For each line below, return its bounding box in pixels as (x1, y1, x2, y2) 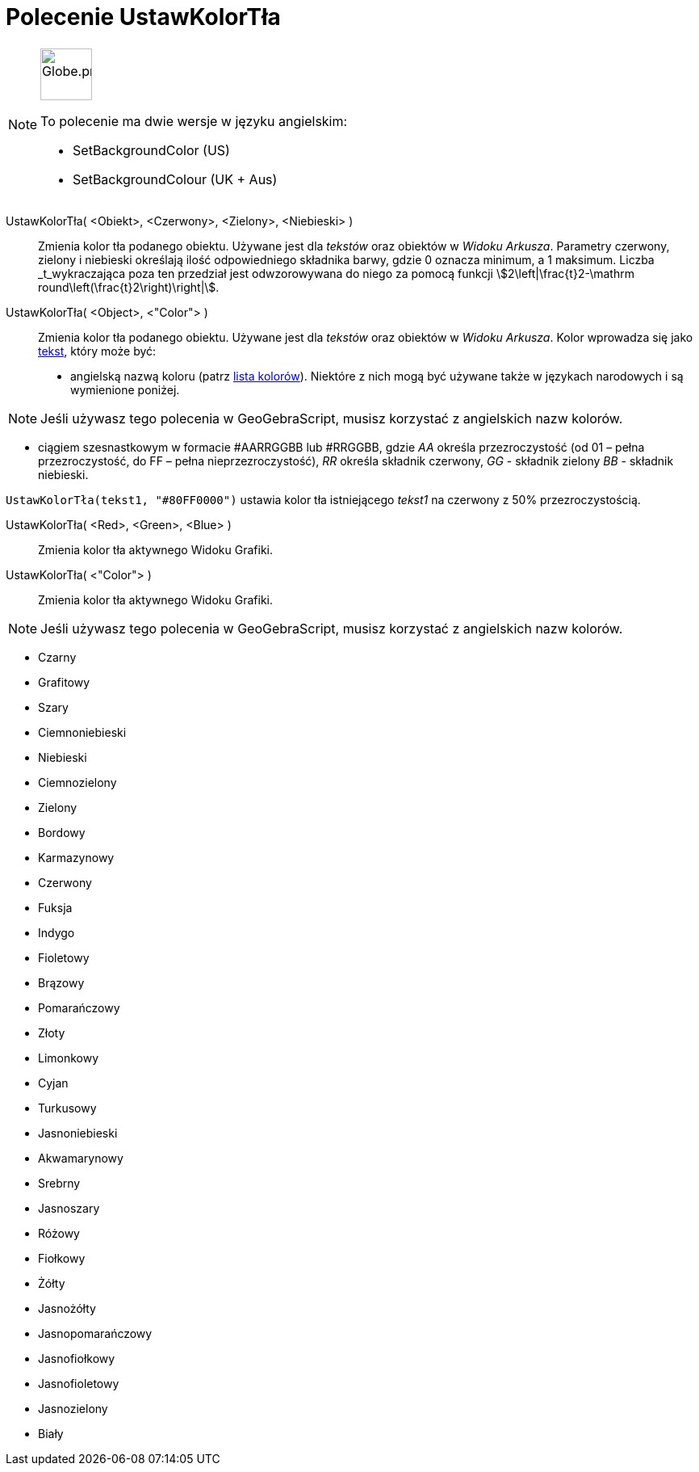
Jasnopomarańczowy (38, 1326, 153, 1340)
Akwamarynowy (38, 1150, 123, 1165)
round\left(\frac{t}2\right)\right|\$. (38, 280, 220, 294)
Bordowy (38, 825, 86, 839)
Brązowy (38, 975, 85, 990)
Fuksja (38, 900, 73, 915)
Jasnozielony (38, 1401, 108, 1415)
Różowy (38, 1226, 80, 1240)
